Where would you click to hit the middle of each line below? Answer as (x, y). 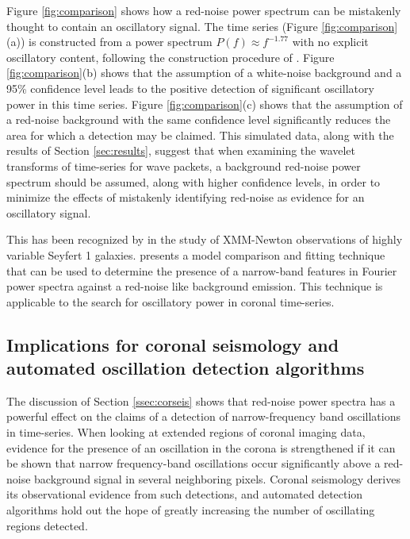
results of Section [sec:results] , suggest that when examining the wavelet (181, 150)
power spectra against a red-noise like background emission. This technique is (195, 286)
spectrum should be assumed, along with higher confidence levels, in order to (194, 181)
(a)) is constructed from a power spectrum (109, 42)
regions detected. (47, 525)
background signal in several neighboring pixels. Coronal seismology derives (217, 478)
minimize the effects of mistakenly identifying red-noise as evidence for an (186, 197)
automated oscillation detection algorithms (186, 368)
